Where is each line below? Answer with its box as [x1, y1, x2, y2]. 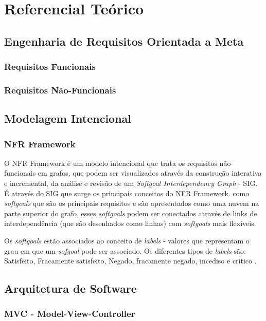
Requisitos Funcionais [4, 60, 96, 73]
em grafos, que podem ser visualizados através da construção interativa [38, 167, 262, 178]
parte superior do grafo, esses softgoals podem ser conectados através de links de [4, 207, 257, 218]
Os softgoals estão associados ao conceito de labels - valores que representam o [4, 235, 250, 246]
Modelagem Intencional [4, 110, 132, 126]
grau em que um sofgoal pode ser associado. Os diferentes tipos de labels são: [4, 245, 246, 256]
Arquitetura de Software [4, 280, 137, 296]
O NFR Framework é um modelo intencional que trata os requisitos [4, 157, 217, 168]
